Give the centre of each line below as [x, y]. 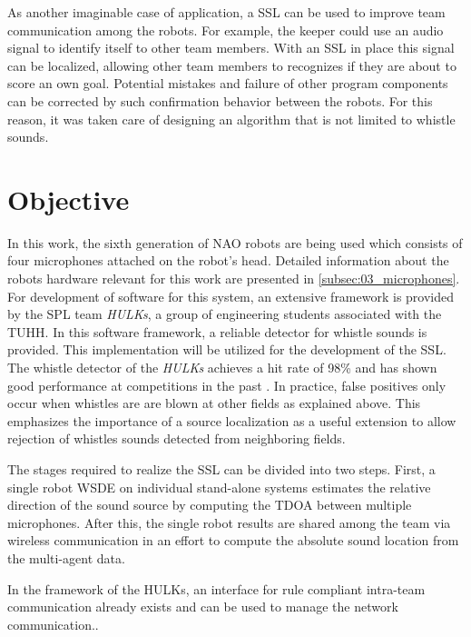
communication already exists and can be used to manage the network [203, 607]
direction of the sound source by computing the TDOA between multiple [210, 505]
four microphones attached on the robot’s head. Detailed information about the [228, 260]
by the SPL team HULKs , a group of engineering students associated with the [225, 314]
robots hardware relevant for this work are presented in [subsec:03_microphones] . [234, 279]
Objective [69, 199]
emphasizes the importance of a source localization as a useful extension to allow [232, 420]
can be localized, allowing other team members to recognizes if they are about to [232, 65]
